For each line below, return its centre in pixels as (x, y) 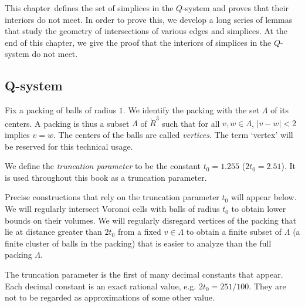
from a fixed (139, 232)
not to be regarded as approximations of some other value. (110, 297)
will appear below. (264, 197)
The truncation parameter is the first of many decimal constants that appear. (144, 274)
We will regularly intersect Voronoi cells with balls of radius (112, 209)
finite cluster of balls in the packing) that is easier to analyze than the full (138, 243)
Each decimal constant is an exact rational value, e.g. (101, 286)
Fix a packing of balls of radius (61, 110)
